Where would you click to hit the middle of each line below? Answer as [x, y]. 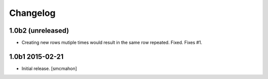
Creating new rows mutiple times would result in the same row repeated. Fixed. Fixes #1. [112, 43]
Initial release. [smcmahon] [49, 68]
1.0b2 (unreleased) [39, 31]
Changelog [32, 13]
